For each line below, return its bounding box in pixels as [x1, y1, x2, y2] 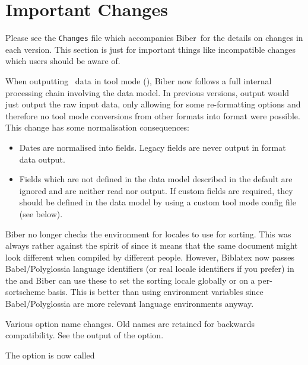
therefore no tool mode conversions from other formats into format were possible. [5, 109, 300, 122]
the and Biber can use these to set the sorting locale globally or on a [5, 274, 255, 286]
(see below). [19, 207, 63, 220]
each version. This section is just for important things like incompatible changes [5, 43, 296, 55]
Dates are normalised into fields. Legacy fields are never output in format [19, 141, 286, 153]
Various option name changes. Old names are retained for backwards [5, 317, 255, 329]
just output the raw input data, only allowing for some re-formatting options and [5, 98, 301, 110]
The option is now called [5, 348, 95, 361]
